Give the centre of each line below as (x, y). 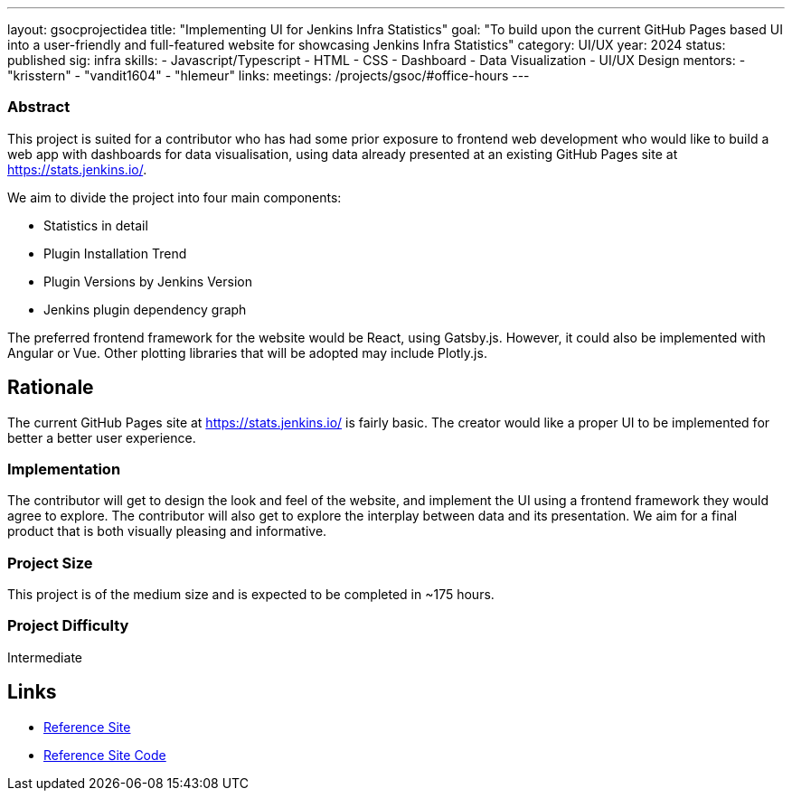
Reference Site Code (105, 755)
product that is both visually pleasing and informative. (167, 531)
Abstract (39, 107)
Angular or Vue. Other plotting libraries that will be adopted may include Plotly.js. (247, 352)
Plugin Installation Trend (115, 253)
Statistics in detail (96, 225)
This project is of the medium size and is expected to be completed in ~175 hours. (251, 595)
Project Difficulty (68, 626)
